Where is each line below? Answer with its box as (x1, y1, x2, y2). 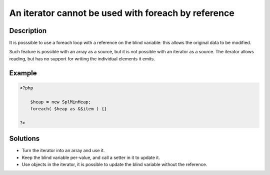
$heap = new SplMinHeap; (30, 99, 91, 105)
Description (9, 26, 47, 35)
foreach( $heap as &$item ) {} (30, 106, 107, 112)
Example (9, 69, 37, 77)
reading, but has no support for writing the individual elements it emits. (9, 55, 155, 62)
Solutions (9, 135, 40, 143)
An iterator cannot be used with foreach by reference (9, 7, 234, 18)
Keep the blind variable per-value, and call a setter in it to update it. (21, 155, 160, 161)
